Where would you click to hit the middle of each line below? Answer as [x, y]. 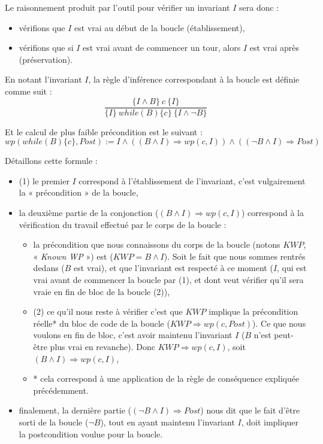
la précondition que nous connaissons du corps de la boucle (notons [157, 244]
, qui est [292, 268]
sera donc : [259, 7]
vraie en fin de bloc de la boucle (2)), [102, 291]
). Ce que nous [279, 323]
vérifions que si [46, 48]
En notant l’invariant [43, 79]
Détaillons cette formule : [51, 161]
